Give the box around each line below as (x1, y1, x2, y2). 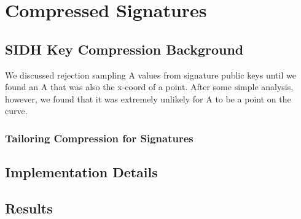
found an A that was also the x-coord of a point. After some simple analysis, (5, 80, 294, 93)
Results (5, 198, 53, 217)
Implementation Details (5, 163, 158, 182)
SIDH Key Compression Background (5, 39, 244, 58)
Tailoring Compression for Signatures (5, 130, 193, 145)
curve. (5, 104, 28, 117)
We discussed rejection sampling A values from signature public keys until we (5, 68, 296, 81)
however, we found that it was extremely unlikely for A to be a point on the (5, 92, 291, 105)
